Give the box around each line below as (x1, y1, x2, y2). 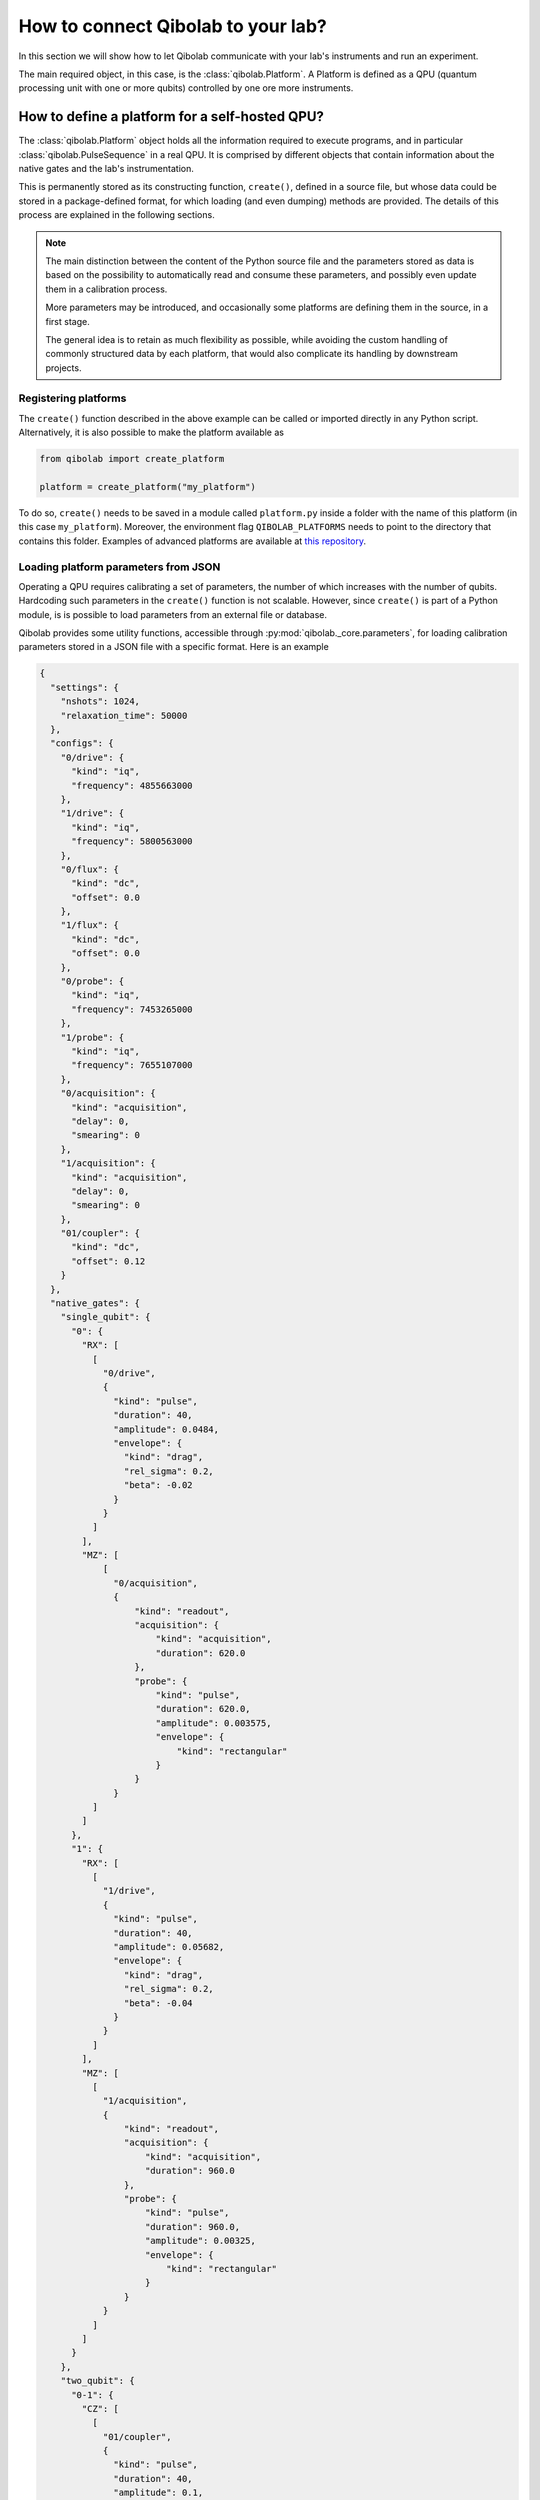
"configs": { (50, 738, 114, 749)
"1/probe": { (60, 1031, 125, 1043)
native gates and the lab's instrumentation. (18, 163, 194, 175)
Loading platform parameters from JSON (18, 560, 221, 574)
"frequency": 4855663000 (71, 780, 194, 791)
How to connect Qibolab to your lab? (18, 15, 327, 37)
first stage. (45, 315, 90, 327)
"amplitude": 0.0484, (113, 1423, 220, 1435)
